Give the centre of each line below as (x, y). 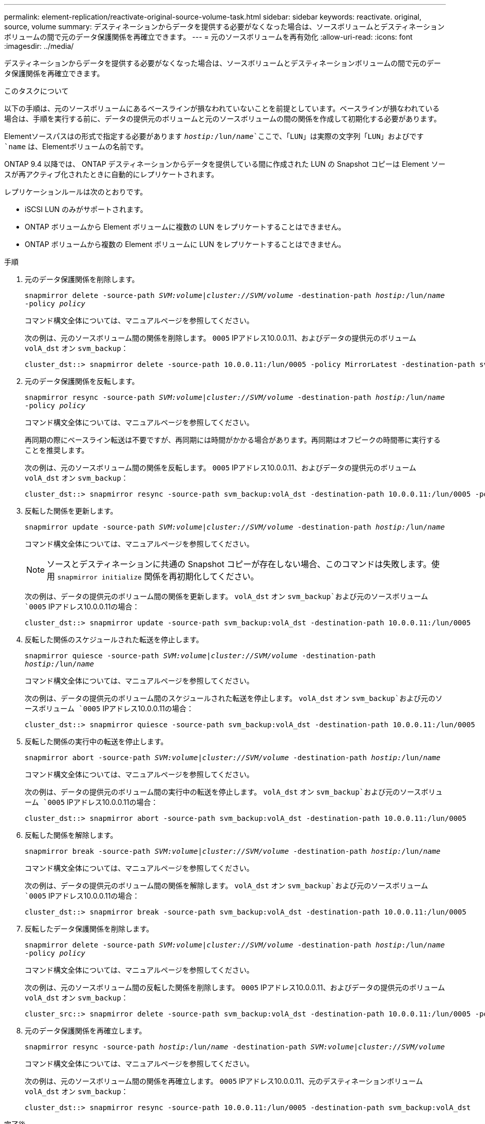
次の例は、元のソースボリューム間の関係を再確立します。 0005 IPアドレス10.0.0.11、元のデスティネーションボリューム (224, 1081)
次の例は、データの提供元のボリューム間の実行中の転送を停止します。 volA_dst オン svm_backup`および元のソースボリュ (234, 792)
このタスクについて (36, 91)
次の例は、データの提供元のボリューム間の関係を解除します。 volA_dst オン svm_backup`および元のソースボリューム (227, 885)
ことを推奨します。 (57, 450)
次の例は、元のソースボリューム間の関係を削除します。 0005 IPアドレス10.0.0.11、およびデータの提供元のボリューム (221, 338)
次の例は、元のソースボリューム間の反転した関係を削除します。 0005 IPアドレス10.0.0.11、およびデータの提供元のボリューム (235, 987)
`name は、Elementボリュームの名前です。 (76, 146)
